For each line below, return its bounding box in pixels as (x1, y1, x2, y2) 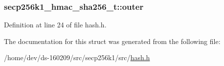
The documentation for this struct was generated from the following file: (4, 36, 221, 46)
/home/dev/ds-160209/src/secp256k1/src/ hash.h (4, 52, 150, 63)
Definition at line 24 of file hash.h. (4, 20, 107, 30)
